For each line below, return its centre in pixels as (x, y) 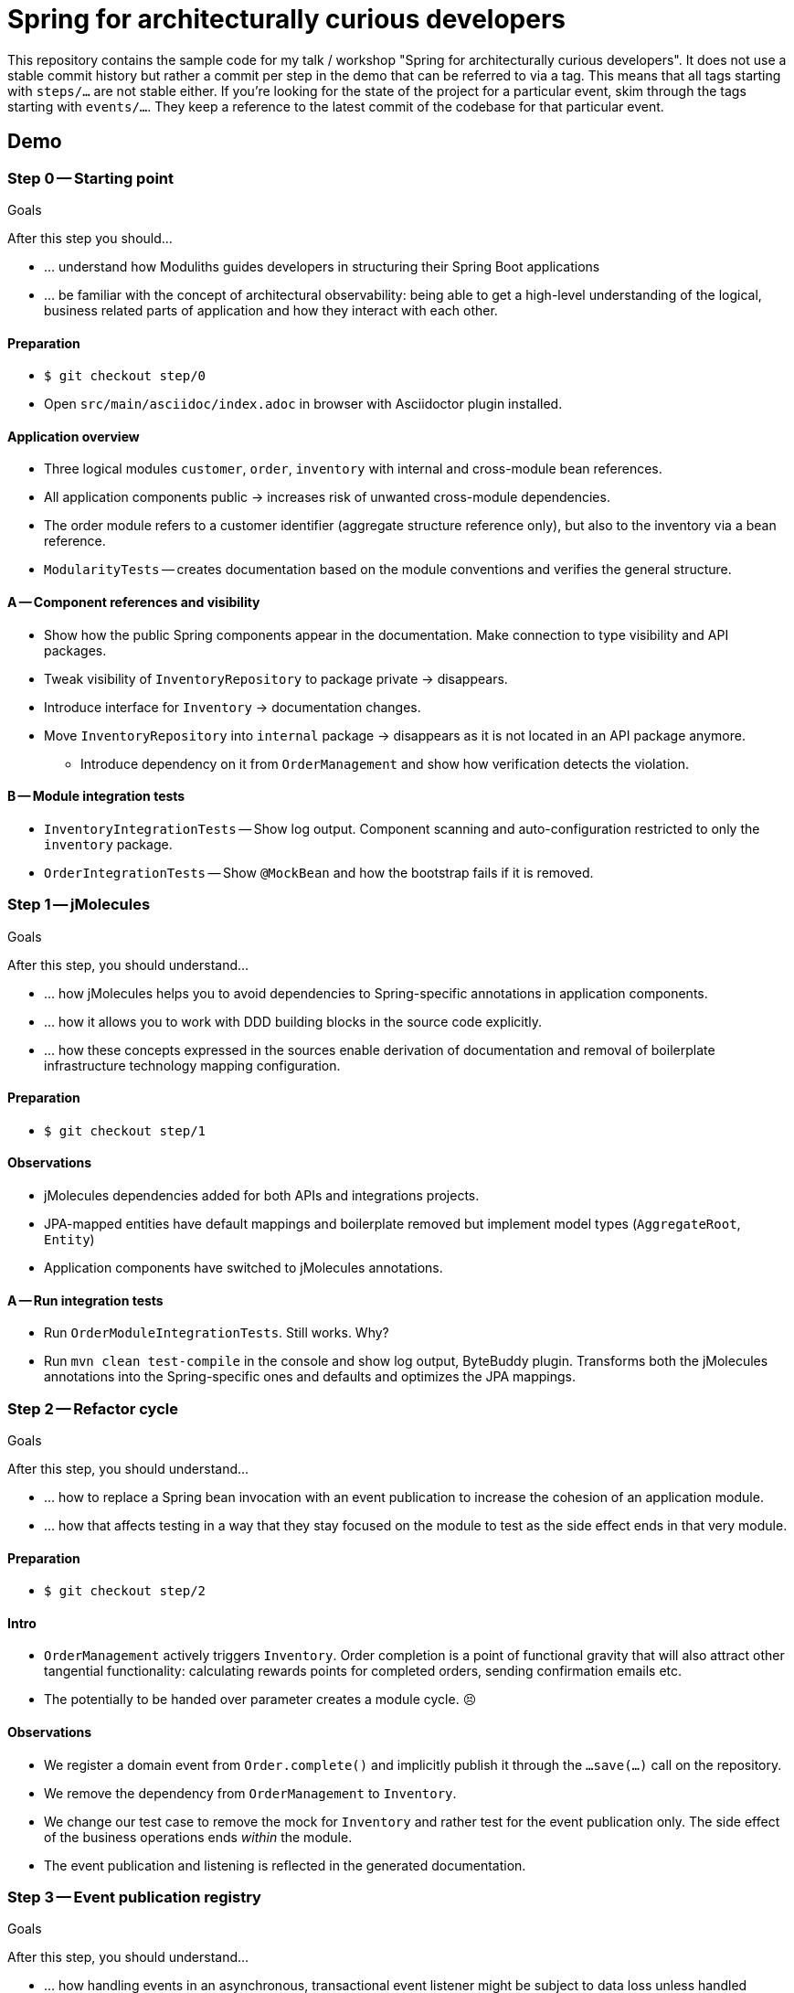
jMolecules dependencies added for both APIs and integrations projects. (262, 1196)
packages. (75, 650)
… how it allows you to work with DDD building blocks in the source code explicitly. (293, 1021)
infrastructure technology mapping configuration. (192, 1065)
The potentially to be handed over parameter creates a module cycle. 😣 (260, 1700)
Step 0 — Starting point (91, 178)
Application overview (74, 436)
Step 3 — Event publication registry (134, 1897)
